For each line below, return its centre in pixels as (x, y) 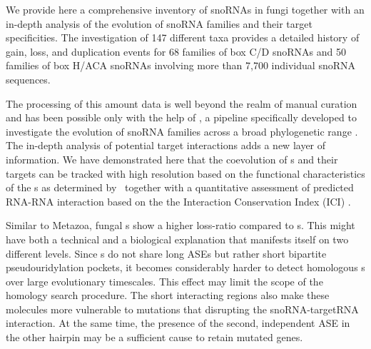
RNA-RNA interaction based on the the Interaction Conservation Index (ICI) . (178, 201)
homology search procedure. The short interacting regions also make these (168, 295)
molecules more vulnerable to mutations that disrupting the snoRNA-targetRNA (182, 309)
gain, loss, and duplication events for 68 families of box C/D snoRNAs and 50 (176, 51)
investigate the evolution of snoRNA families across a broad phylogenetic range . (182, 131)
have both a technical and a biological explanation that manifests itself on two (177, 239)
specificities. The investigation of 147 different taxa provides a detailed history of (183, 37)
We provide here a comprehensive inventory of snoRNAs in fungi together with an (185, 9)
